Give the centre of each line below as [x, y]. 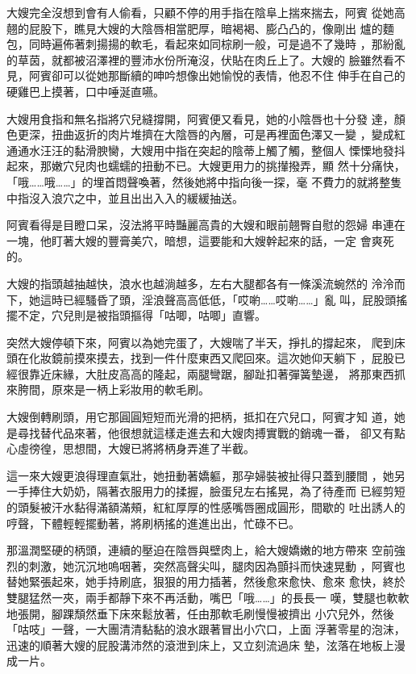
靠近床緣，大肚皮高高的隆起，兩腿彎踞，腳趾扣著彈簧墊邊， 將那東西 [211, 373]
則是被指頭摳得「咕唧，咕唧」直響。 [170, 315]
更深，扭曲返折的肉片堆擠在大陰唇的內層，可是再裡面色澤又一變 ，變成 [206, 134]
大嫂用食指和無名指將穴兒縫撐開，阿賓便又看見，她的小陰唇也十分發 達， [200, 118]
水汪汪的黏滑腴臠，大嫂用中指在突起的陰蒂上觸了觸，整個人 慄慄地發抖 [217, 150]
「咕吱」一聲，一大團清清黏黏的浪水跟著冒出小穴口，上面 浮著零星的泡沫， [206, 629]
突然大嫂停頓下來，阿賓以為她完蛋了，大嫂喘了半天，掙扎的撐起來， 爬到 [200, 342]
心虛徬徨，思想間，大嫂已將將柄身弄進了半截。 [131, 448]
